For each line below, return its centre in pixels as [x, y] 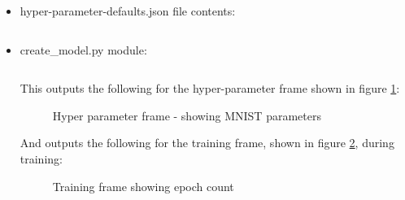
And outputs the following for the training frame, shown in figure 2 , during [207, 143]
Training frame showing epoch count [143, 186]
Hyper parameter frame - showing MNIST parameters [187, 115]
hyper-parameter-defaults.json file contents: [128, 11]
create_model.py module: [83, 49]
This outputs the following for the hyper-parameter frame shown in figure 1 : [210, 88]
